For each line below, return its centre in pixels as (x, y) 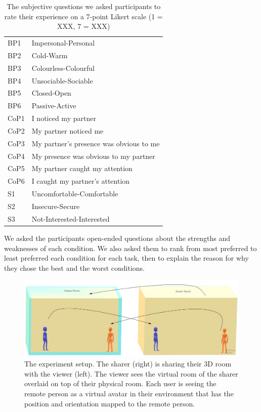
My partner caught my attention (82, 168)
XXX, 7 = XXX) (84, 26)
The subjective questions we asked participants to (84, 6)
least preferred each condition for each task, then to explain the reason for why (126, 258)
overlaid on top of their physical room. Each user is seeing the (120, 383)
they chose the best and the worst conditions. (74, 267)
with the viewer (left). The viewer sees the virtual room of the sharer (131, 373)
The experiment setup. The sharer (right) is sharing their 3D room (128, 364)
